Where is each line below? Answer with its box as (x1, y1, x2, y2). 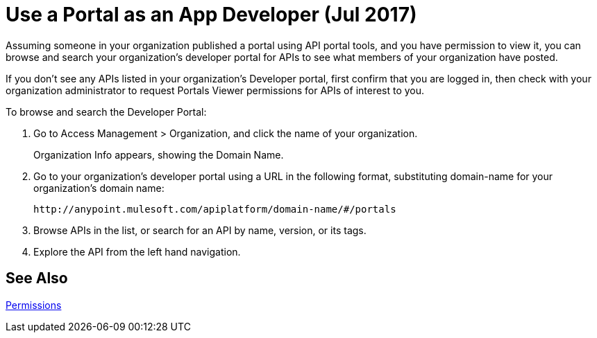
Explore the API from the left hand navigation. (33, 245, 241, 258)
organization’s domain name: (33, 181, 165, 194)
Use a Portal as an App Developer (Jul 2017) (6, 3, 417, 26)
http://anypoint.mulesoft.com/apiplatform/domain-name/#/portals (33, 203, 396, 215)
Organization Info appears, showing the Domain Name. (33, 148, 284, 161)
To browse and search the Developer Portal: (6, 105, 207, 118)
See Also (6, 269, 68, 287)
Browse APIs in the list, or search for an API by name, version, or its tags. (33, 224, 367, 236)
